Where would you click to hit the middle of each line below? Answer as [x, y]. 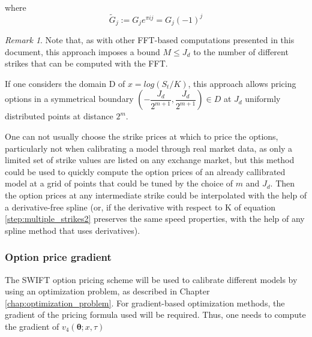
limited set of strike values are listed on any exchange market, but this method [150, 160]
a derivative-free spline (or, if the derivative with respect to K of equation [140, 207]
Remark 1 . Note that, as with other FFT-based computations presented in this [150, 40]
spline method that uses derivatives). [73, 230]
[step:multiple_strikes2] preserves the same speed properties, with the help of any [155, 219]
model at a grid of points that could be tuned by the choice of [119, 183]
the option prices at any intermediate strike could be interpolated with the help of [156, 195]
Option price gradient [58, 257]
